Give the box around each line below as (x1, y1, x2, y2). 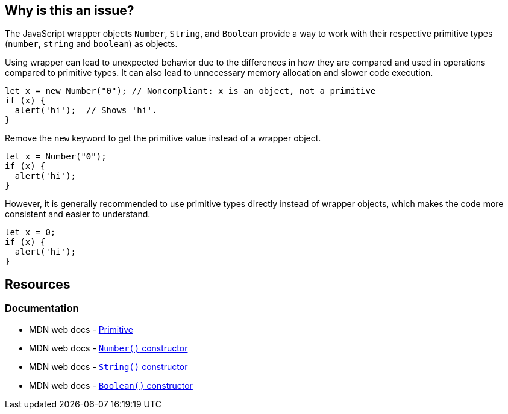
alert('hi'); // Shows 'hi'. (14, 105, 157, 116)
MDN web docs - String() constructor (29, 361, 188, 372)
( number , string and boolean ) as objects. (5, 39, 178, 49)
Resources (5, 276, 71, 292)
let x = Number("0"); (5, 152, 107, 162)
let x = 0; (5, 227, 56, 238)
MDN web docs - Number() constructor (29, 342, 188, 353)
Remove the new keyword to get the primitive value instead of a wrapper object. (5, 133, 321, 144)
